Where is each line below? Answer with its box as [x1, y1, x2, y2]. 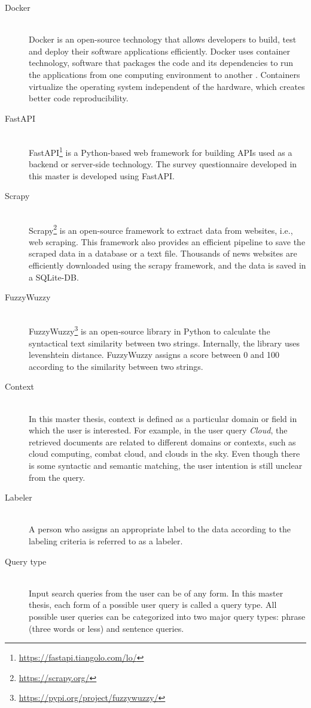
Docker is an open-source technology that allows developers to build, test [29, 33, 297, 46]
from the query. [29, 471, 86, 483]
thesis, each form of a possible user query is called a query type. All [29, 598, 277, 611]
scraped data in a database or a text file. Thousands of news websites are [29, 247, 297, 260]
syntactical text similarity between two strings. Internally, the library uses [29, 336, 300, 349]
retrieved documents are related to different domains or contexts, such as [29, 435, 296, 448]
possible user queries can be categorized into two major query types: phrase [29, 610, 306, 622]
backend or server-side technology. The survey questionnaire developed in [29, 158, 297, 170]
